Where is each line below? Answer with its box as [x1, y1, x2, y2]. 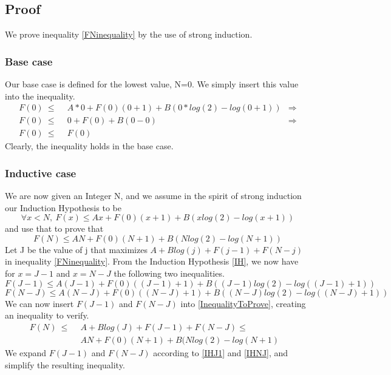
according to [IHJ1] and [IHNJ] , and [153, 346, 288, 359]
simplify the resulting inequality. [5, 358, 125, 371]
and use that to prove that [5, 222, 104, 235]
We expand [5, 346, 47, 359]
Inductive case [5, 165, 76, 180]
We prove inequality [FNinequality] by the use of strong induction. [5, 28, 253, 41]
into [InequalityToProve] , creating [180, 297, 306, 309]
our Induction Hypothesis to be [5, 201, 121, 214]
